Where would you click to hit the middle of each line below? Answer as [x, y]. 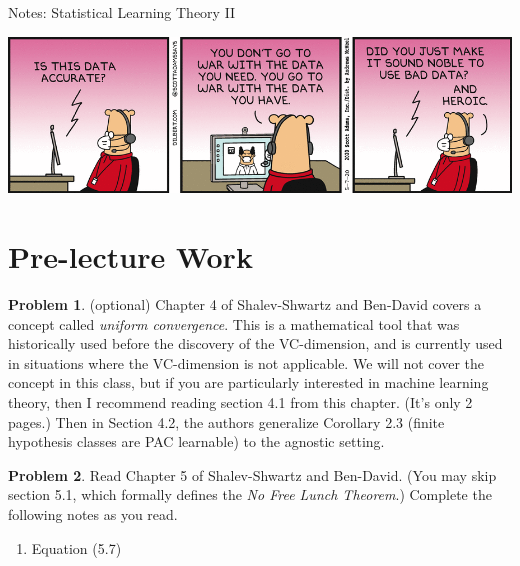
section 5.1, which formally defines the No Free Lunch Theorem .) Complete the [250, 494]
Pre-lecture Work [130, 256]
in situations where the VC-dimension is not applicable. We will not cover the [246, 362]
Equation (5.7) [76, 547]
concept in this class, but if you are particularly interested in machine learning [248, 382]
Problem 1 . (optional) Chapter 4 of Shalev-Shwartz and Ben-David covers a [245, 304]
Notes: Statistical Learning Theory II [122, 12]
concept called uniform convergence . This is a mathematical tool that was [234, 323]
